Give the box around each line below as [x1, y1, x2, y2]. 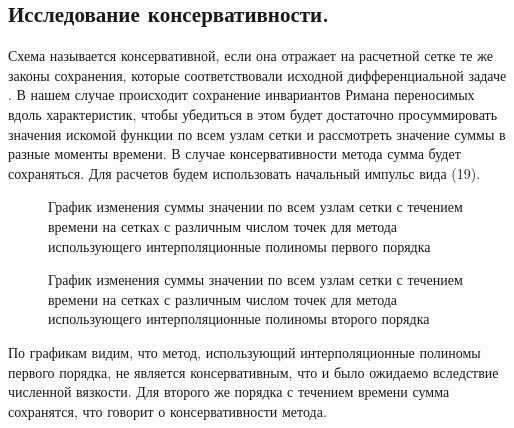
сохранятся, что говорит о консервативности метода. [8, 400, 327, 421]
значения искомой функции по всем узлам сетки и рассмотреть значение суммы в [8, 123, 506, 144]
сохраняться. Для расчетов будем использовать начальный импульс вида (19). [8, 162, 481, 183]
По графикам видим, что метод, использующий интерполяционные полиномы [8, 341, 481, 362]
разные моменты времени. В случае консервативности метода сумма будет [8, 143, 461, 164]
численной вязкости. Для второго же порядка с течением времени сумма [8, 381, 450, 402]
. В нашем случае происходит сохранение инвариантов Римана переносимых [8, 84, 475, 105]
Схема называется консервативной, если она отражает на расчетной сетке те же [8, 45, 493, 66]
